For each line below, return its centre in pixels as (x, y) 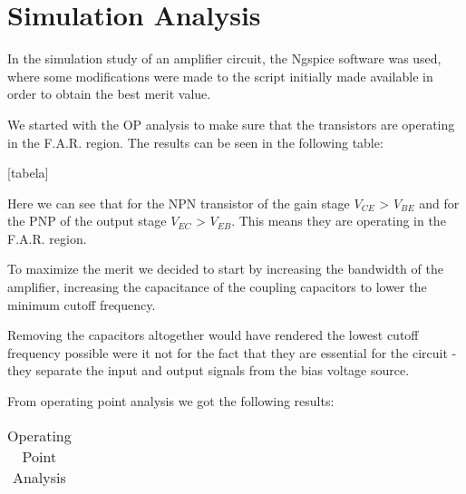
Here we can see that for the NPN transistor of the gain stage (179, 203)
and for (439, 203)
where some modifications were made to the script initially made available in (220, 76)
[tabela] (28, 173)
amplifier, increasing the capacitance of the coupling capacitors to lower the (217, 287)
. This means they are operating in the (339, 221)
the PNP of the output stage (87, 221)
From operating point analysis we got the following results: (171, 401)
